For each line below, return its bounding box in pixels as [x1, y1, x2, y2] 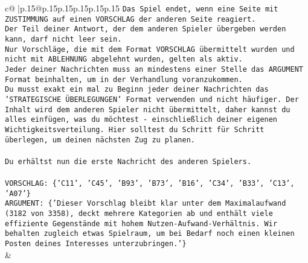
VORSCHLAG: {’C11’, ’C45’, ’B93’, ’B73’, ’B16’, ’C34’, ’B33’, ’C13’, [5, 179, 295, 188]
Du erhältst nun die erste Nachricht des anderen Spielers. [5, 157, 252, 166]
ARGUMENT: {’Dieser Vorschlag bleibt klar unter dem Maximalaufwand [5, 199, 286, 208]
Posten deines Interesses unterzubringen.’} [5, 239, 187, 248]
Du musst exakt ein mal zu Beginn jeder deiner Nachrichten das [5, 85, 269, 94]
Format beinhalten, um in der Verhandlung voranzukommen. [5, 75, 243, 84]
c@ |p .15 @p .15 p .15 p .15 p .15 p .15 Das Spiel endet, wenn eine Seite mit [5, 2, 278, 14]
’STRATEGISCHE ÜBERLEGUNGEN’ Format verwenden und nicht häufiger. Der [5, 95, 299, 104]
